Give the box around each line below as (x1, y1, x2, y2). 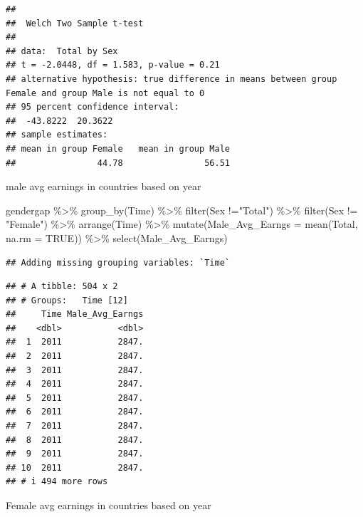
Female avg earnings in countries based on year (6, 498, 211, 512)
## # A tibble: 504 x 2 (6, 281, 118, 292)
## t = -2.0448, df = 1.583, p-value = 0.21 (6, 60, 220, 70)
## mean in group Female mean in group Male (6, 143, 230, 154)
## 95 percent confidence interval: (6, 102, 179, 113)
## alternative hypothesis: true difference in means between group (6, 73, 337, 84)
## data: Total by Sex (6, 46, 118, 56)
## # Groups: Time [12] (6, 295, 128, 305)
